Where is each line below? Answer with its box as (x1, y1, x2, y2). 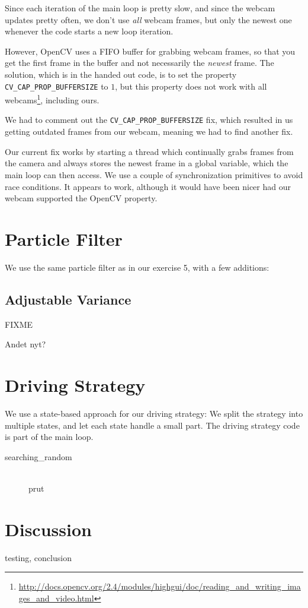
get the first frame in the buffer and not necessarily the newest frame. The (5, 56, 274, 69)
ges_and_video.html (18, 591, 94, 604)
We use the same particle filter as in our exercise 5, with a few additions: (5, 261, 269, 273)
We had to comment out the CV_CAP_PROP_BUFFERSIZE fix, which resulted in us (5, 113, 293, 126)
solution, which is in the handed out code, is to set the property (5, 68, 237, 80)
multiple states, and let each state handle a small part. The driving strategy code (5, 419, 300, 431)
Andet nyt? (5, 338, 46, 350)
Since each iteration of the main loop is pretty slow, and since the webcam (5, 2, 275, 14)
